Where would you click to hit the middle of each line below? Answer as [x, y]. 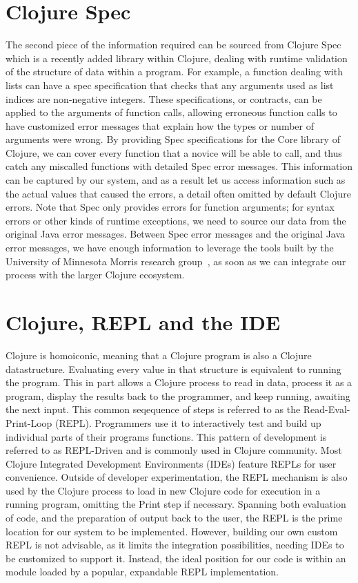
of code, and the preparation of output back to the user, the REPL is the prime [174, 518]
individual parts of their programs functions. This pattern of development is [166, 436]
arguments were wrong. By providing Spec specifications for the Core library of [173, 139]
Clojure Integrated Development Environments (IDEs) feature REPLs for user [171, 463]
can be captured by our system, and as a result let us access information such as [176, 180]
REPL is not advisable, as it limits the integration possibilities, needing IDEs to [175, 545]
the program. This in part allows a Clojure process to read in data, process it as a [179, 382]
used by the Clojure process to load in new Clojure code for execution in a [163, 490]
